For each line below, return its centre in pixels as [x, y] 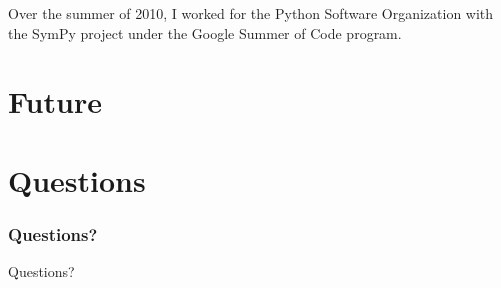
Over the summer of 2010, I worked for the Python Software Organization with [251, 13]
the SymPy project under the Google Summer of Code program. [205, 32]
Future [55, 101]
